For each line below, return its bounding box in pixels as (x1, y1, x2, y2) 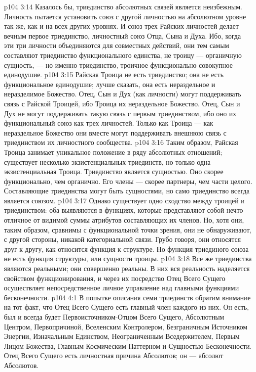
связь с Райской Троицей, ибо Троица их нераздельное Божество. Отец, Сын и (4, 98, 240, 108)
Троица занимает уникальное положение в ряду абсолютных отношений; (4, 146, 222, 157)
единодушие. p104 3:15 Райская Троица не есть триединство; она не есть (4, 69, 224, 80)
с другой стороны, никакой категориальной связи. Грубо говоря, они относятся (4, 234, 241, 244)
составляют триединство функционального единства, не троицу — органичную (4, 49, 242, 60)
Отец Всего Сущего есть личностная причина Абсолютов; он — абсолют (4, 350, 223, 361)
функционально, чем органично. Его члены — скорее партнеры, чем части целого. (4, 176, 253, 186)
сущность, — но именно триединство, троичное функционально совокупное (4, 59, 233, 70)
